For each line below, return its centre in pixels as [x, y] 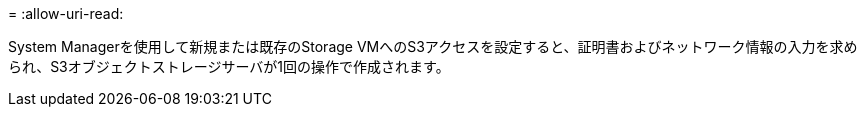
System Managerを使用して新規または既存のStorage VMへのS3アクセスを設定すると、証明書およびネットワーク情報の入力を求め [433, 46]
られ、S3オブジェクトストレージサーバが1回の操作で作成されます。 [229, 66]
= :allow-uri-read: [66, 13]
